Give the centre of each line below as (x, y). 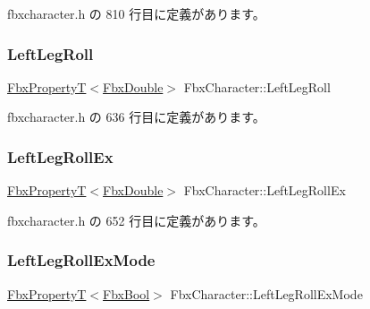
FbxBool (126, 293)
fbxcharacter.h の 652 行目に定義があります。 (136, 220)
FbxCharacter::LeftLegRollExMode (266, 293)
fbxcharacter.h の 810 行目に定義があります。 (136, 13)
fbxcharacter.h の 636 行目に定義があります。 (136, 117)
